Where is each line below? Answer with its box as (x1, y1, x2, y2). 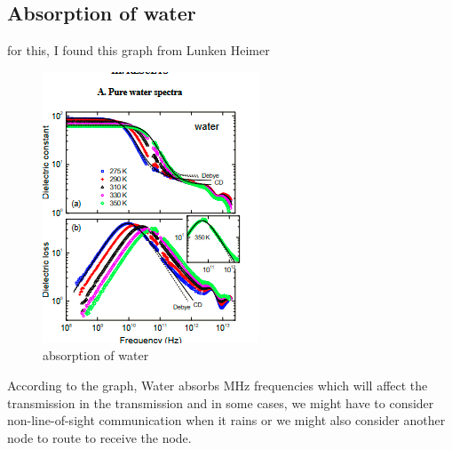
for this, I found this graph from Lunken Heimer (7, 41, 270, 60)
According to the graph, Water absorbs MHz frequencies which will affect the (7, 375, 428, 394)
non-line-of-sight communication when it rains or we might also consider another (7, 411, 446, 430)
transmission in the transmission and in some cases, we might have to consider (7, 393, 434, 412)
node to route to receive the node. (7, 428, 192, 446)
